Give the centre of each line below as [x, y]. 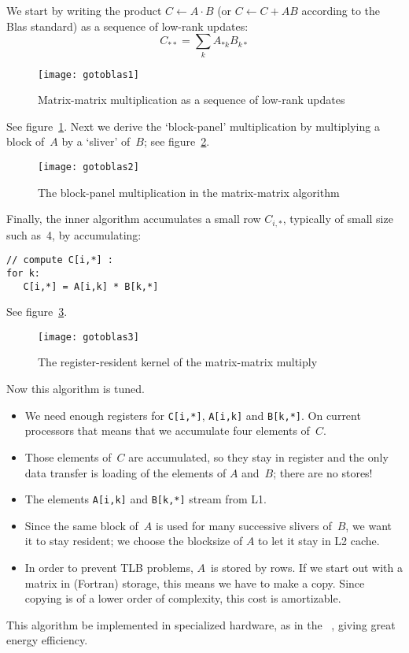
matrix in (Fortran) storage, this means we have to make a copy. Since [195, 583]
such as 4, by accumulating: [74, 234]
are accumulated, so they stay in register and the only [258, 456]
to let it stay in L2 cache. [319, 541]
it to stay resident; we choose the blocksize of [134, 541]
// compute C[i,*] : [60, 260]
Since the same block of [81, 525]
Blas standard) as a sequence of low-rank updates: [127, 26]
